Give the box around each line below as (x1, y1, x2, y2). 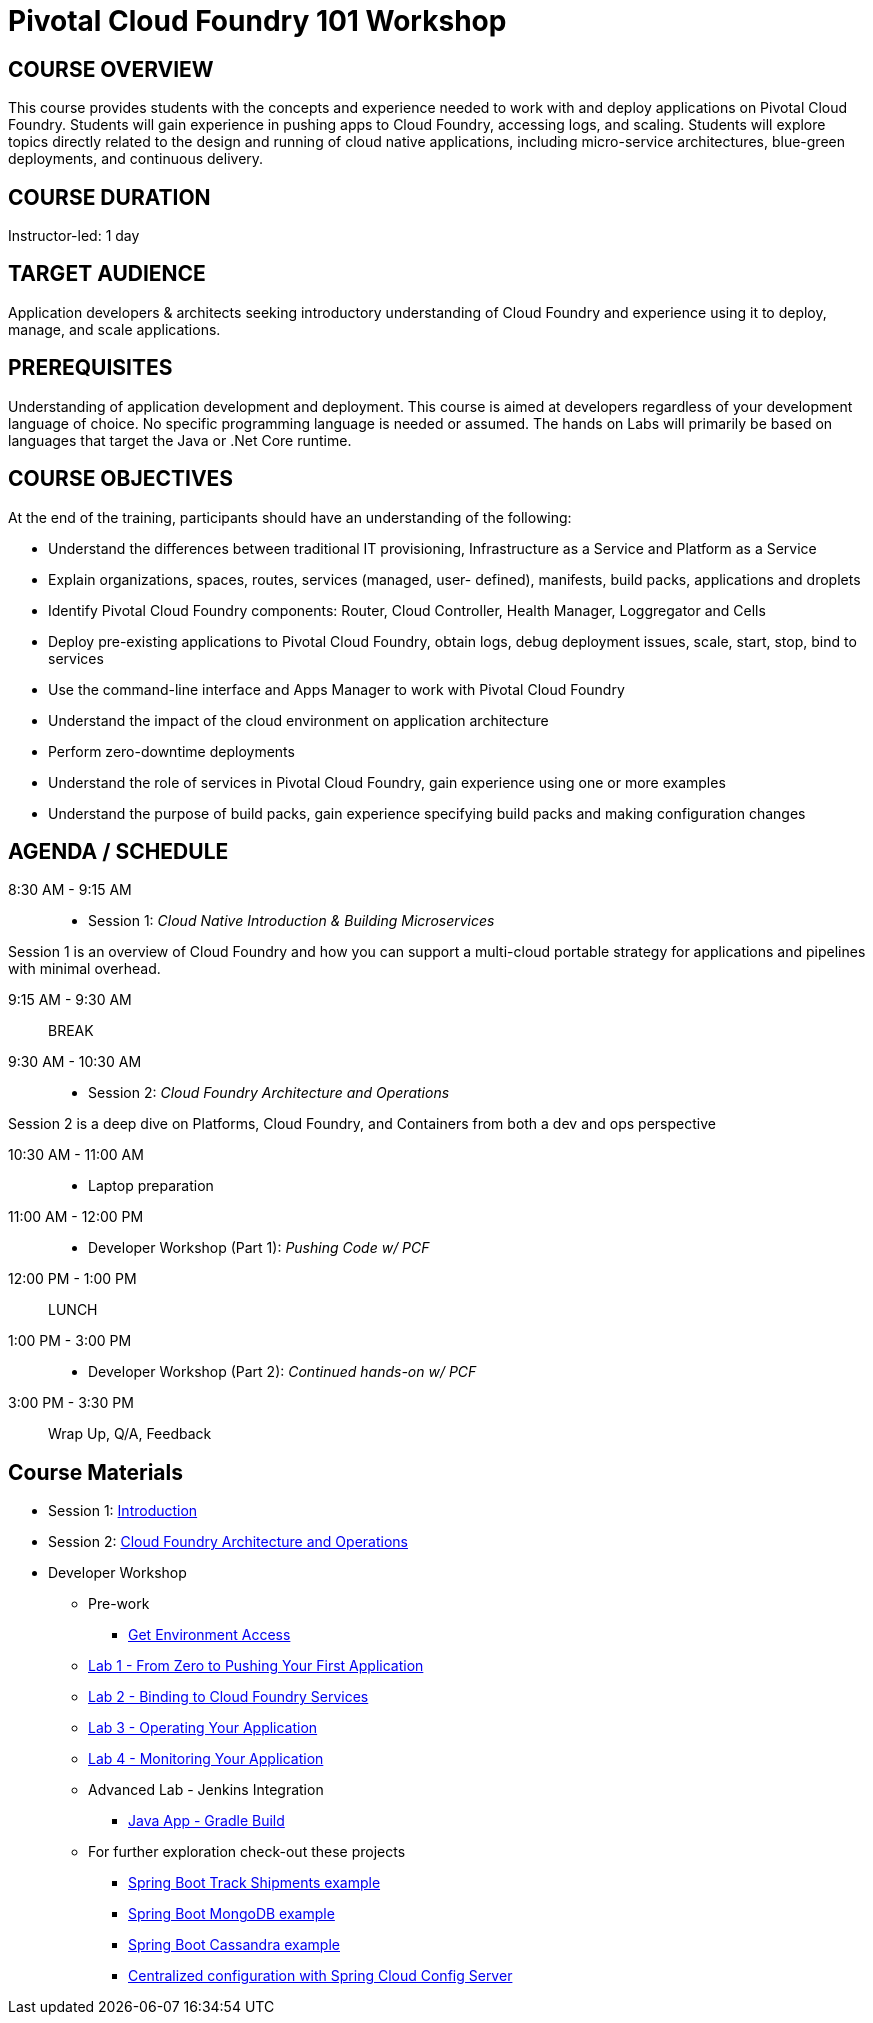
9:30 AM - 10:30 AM (8, 1053, 142, 1071)
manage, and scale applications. (8, 320, 221, 338)
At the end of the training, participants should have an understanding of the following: (8, 508, 572, 526)
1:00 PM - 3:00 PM (8, 1332, 132, 1350)
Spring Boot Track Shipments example (128, 1874, 381, 1892)
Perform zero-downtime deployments (48, 742, 295, 760)
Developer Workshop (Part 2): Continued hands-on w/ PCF (88, 1363, 477, 1381)
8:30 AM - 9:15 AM (8, 881, 132, 899)
